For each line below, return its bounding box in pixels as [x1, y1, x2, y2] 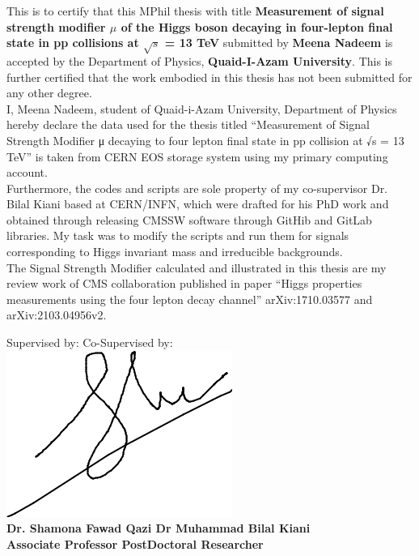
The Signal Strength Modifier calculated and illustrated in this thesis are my [6, 259, 387, 276]
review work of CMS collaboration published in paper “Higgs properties [6, 275, 362, 292]
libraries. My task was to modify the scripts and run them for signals [6, 227, 349, 244]
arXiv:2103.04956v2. [6, 306, 107, 323]
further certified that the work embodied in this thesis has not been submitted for [6, 68, 413, 85]
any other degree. [6, 84, 92, 101]
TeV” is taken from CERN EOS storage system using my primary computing [6, 148, 388, 165]
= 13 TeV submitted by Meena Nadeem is [164, 34, 393, 51]
